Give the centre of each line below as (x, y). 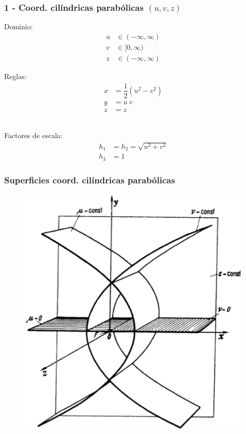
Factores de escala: (33, 135)
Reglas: (15, 76)
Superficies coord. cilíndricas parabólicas (90, 180)
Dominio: (18, 26)
